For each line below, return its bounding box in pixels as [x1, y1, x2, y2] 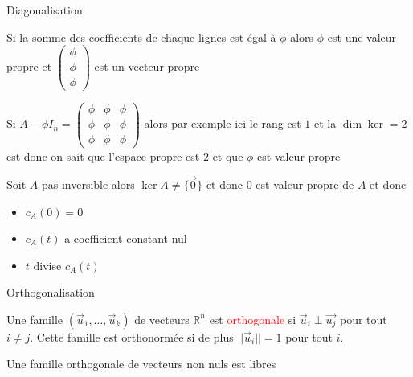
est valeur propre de [256, 176, 354, 193]
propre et [6, 58, 52, 75]
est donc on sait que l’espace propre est [6, 147, 200, 164]
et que [212, 147, 243, 164]
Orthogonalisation [6, 284, 95, 301]
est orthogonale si [209, 310, 296, 327]
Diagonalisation [6, 2, 83, 18]
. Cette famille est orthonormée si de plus [30, 328, 234, 345]
